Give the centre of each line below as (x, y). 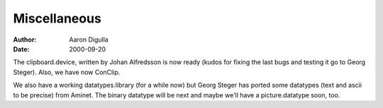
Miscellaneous (57, 18)
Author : (25, 40)
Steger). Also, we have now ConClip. (67, 72)
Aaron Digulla (89, 40)
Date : (21, 49)
